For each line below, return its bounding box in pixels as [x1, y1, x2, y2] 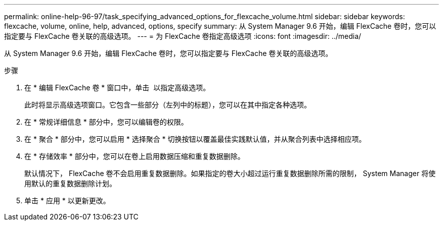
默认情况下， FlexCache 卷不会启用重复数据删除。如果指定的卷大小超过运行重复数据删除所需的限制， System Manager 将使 [24, 169, 436, 178]
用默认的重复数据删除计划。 [24, 179, 116, 188]
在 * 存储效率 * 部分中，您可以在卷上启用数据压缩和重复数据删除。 [24, 152, 245, 160]
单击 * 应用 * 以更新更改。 [24, 196, 110, 205]
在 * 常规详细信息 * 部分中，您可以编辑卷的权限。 [24, 118, 188, 126]
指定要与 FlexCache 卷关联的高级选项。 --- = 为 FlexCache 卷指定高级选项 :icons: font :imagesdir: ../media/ [4, 32, 362, 40]
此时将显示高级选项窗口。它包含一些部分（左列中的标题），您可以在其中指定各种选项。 [24, 100, 311, 109]
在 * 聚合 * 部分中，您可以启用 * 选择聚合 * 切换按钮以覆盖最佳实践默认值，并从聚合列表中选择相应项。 [24, 135, 366, 143]
